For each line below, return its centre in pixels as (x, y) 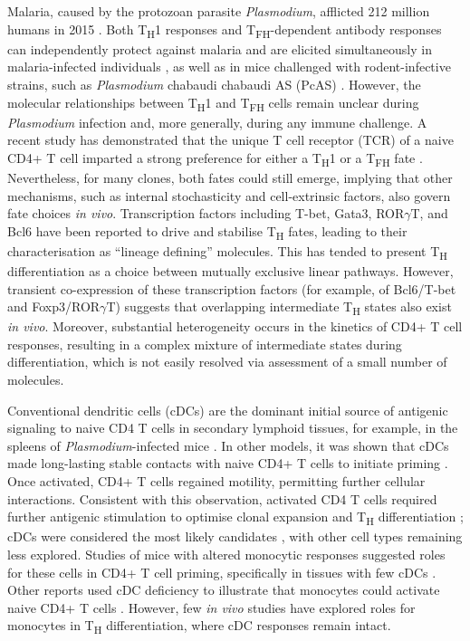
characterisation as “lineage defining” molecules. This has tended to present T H (228, 252)
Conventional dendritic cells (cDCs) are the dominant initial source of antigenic (228, 410)
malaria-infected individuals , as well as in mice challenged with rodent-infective (229, 67)
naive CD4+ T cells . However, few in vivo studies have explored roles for (211, 607)
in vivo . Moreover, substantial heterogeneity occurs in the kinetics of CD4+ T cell (235, 326)
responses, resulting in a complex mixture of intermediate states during (205, 344)
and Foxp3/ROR (54, 306)
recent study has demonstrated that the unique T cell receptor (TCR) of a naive (230, 140)
